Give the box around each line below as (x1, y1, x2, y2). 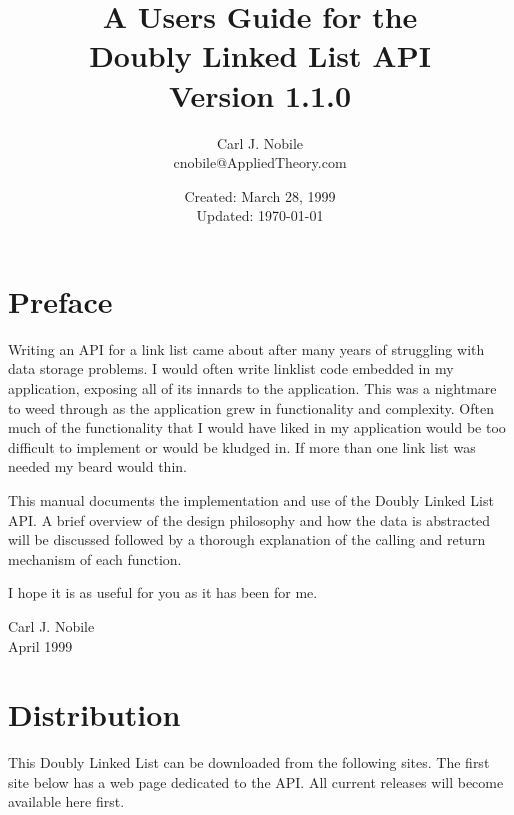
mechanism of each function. (8, 548, 182, 569)
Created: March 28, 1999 (184, 185, 336, 206)
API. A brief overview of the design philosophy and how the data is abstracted (8, 509, 491, 530)
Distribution (8, 694, 181, 735)
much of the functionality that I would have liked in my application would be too (8, 417, 506, 438)
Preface (8, 280, 113, 321)
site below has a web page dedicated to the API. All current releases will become (8, 771, 504, 792)
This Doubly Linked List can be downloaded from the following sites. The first (8, 752, 490, 773)
